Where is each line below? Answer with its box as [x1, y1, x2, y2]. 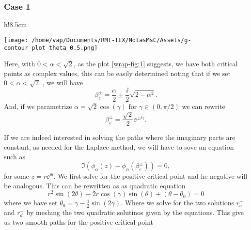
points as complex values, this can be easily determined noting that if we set [4, 68, 231, 78]
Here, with [4, 59, 35, 69]
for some [4, 171, 29, 181]
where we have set [4, 198, 58, 208]
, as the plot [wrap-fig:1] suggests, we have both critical [73, 59, 238, 69]
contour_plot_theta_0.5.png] [4, 45, 98, 52]
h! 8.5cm [4, 19, 27, 30]
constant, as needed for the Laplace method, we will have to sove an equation [4, 142, 234, 152]
